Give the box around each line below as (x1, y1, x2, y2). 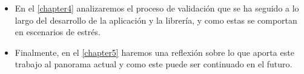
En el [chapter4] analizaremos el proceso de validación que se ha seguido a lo (15, 2, 299, 14)
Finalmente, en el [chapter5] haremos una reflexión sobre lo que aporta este (15, 45, 294, 58)
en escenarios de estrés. (15, 25, 101, 38)
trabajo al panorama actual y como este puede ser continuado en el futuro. (15, 58, 292, 70)
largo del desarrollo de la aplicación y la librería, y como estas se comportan (15, 13, 297, 26)
